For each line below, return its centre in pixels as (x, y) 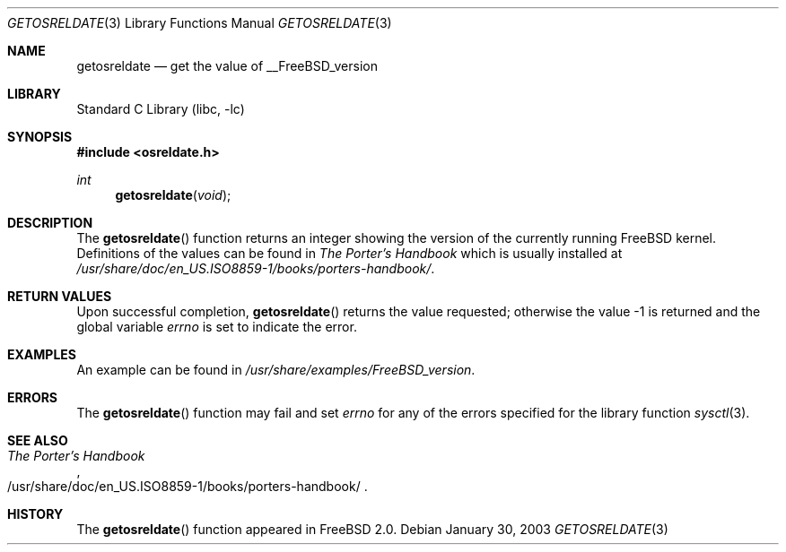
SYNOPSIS (40, 137)
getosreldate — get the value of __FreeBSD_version (227, 66)
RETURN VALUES (60, 296)
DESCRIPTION (50, 223)
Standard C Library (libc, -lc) (161, 109)
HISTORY (35, 514)
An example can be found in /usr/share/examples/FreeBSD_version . (276, 370)
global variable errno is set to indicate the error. (217, 327)
